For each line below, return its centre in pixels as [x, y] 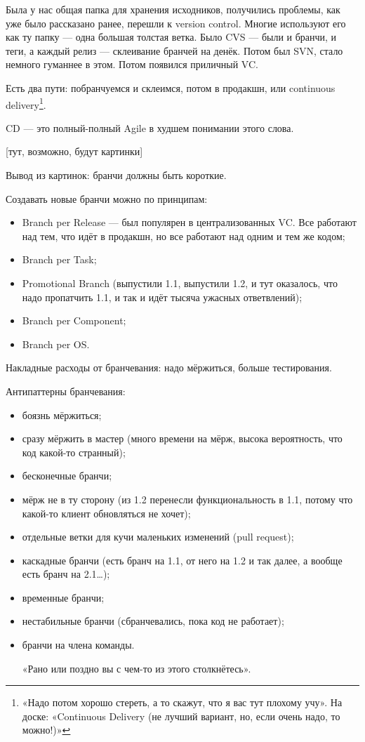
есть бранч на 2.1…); [66, 574]
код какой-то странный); [74, 452]
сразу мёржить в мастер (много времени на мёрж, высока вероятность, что [182, 438]
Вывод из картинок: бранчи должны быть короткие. [116, 175]
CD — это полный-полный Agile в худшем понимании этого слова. [150, 127]
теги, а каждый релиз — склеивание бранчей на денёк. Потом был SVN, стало [174, 50]
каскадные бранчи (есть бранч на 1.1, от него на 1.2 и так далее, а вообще [182, 560]
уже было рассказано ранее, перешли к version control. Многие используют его [176, 23]
